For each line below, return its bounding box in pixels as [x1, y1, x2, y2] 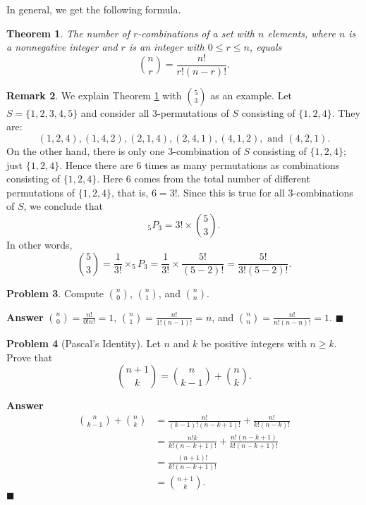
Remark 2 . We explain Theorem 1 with [6, 87, 182, 102]
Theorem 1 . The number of [6, 25, 130, 40]
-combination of [173, 144, 240, 158]
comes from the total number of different [134, 171, 310, 186]
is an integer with [128, 39, 205, 54]
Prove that [6, 349, 53, 364]
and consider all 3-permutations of [80, 105, 229, 120]
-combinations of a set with [138, 25, 255, 40]
